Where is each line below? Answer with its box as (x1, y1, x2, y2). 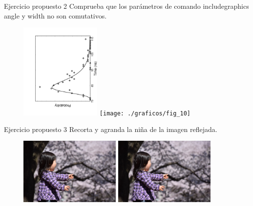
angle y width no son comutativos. (4, 10, 107, 20)
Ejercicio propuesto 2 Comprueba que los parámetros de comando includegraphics (4, 1, 249, 11)
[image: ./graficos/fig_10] (99, 110, 190, 117)
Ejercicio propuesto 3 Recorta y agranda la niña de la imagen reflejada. (4, 124, 217, 134)
